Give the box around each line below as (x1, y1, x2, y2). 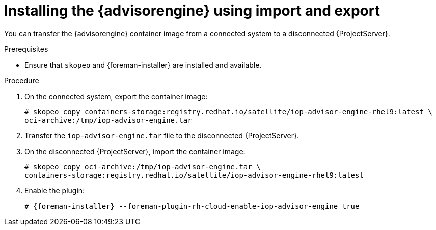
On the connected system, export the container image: (24, 92, 208, 101)
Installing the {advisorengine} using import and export (4, 2, 380, 19)
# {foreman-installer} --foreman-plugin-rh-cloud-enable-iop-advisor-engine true (24, 202, 360, 210)
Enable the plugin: (24, 186, 85, 195)
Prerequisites (4, 44, 48, 53)
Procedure (4, 76, 39, 85)
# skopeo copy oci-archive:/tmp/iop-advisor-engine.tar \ (24, 162, 261, 171)
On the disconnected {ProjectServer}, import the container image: (24, 147, 246, 156)
